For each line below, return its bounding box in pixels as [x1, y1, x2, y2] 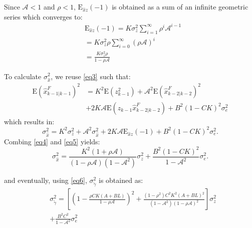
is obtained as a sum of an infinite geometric [112, 2, 248, 12]
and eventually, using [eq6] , [4, 174, 87, 185]
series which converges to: [4, 11, 83, 22]
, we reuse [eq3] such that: [51, 71, 131, 81]
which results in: [4, 116, 55, 126]
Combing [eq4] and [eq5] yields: [4, 136, 100, 146]
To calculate [4, 71, 42, 81]
